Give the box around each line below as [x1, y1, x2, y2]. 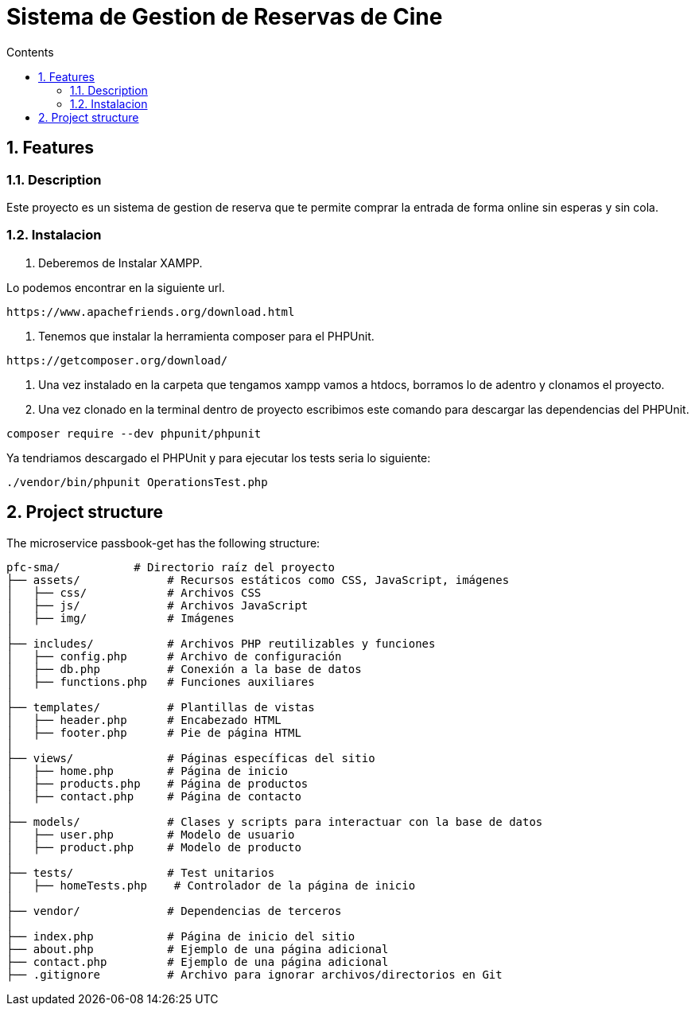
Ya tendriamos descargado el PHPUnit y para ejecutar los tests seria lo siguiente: [6, 450, 431, 465]
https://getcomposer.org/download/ [6, 353, 228, 367]
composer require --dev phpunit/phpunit [6, 426, 262, 440]
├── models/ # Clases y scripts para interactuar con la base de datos [6, 815, 543, 828]
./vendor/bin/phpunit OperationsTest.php [6, 475, 268, 488]
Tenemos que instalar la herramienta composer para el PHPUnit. [38, 329, 375, 343]
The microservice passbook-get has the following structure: [6, 535, 320, 550]
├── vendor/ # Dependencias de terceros [6, 904, 342, 917]
